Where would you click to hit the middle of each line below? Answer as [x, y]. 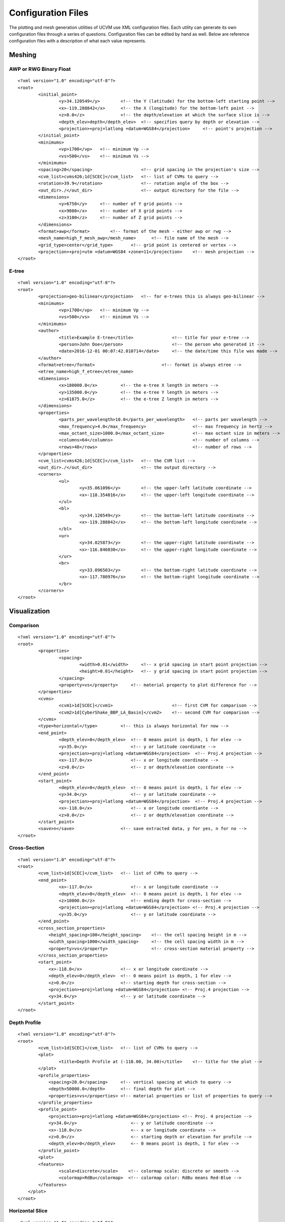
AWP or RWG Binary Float [40, 69]
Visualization [30, 611]
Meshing [23, 55]
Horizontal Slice [28, 1211]
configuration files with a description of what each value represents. [78, 41]
